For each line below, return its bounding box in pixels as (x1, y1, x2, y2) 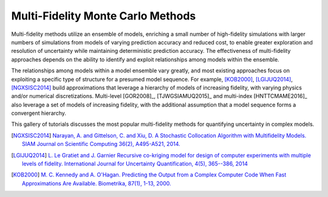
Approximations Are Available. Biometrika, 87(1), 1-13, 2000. (22, 179, 171, 187)
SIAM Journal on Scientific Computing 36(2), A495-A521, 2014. (22, 140, 180, 148)
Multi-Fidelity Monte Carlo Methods (11, 9, 196, 22)
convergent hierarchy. (11, 109, 67, 117)
